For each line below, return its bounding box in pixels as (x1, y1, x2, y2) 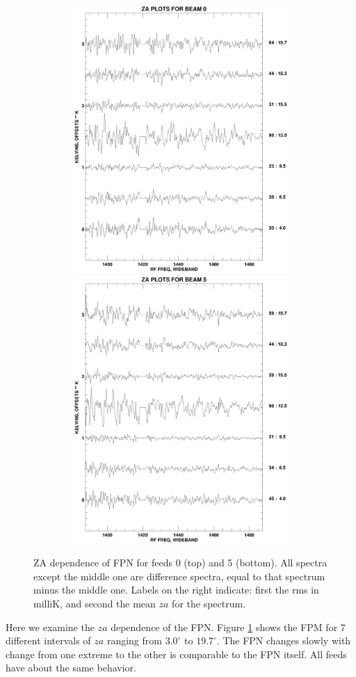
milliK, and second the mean (33, 596, 156, 610)
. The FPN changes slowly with (216, 633, 351, 648)
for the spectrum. (172, 596, 246, 610)
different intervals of (6, 633, 91, 648)
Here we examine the (6, 619, 95, 634)
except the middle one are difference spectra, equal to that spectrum (33, 568, 325, 583)
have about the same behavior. (6, 660, 136, 675)
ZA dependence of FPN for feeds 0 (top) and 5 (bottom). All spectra (33, 555, 327, 570)
